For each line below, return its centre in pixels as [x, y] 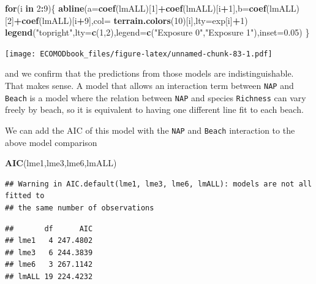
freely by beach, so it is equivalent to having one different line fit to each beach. [154, 109]
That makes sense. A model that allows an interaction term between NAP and [149, 86]
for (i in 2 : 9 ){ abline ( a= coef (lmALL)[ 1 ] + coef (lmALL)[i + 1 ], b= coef [136, 8]
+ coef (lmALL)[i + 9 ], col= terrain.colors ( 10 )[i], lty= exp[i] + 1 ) [131, 20]
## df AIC [49, 228]
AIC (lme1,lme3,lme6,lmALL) [61, 163]
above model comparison [51, 142]
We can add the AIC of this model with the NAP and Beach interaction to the [150, 130]
